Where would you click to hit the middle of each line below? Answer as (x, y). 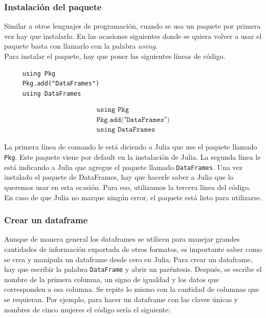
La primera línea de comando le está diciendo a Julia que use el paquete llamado (131, 147)
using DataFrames (52, 93)
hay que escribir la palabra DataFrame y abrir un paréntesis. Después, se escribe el (133, 269)
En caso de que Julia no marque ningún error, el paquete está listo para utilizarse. (133, 197)
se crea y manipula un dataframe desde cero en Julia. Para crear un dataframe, (128, 259)
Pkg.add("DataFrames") (61, 84)
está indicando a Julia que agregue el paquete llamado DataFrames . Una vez (123, 167)
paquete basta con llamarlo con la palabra (70, 46)
